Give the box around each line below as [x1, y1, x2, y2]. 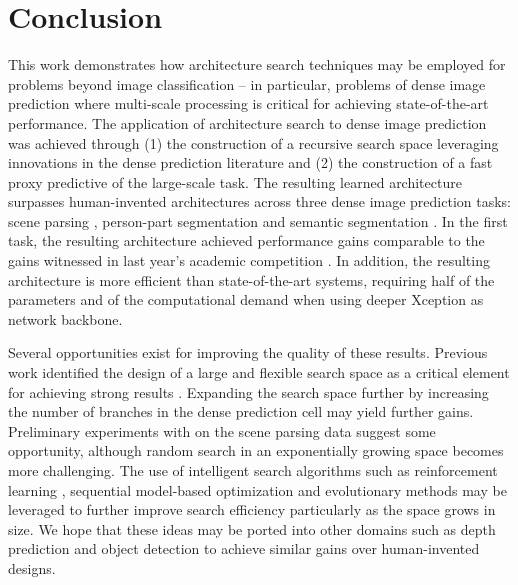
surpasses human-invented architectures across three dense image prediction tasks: [8, 191, 512, 212]
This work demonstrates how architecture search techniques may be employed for [8, 54, 506, 75]
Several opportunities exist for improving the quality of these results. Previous [8, 342, 488, 363]
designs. [8, 557, 56, 578]
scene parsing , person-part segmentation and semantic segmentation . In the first [8, 210, 508, 231]
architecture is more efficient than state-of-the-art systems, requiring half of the [8, 269, 495, 290]
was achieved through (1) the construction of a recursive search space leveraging [8, 132, 499, 153]
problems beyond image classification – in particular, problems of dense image [8, 73, 486, 94]
